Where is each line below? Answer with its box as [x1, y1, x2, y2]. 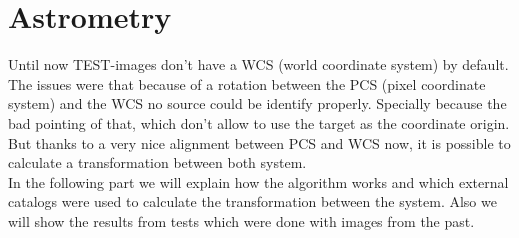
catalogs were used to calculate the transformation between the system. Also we [8, 191, 497, 212]
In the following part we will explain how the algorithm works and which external [8, 171, 509, 192]
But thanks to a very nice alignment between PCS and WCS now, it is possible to [8, 132, 511, 153]
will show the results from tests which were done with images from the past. [8, 210, 475, 231]
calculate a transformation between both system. [8, 152, 307, 173]
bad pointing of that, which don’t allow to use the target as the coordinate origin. [8, 112, 510, 133]
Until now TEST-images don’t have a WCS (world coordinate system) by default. [8, 54, 509, 75]
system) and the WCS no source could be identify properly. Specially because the [8, 93, 507, 114]
